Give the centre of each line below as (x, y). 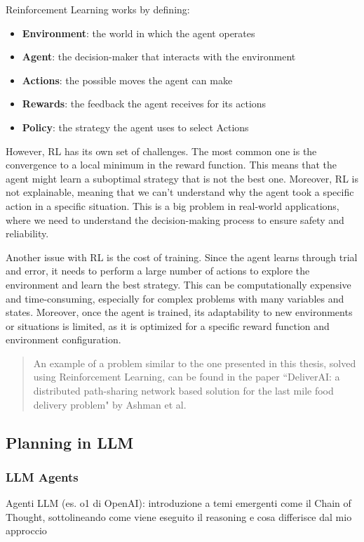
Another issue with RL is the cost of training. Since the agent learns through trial (182, 257)
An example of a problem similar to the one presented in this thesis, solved (195, 363)
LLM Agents (42, 476)
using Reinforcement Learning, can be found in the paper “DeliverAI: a (187, 377)
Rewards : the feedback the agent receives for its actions (144, 104)
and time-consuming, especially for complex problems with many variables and (175, 298)
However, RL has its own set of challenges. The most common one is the (161, 151)
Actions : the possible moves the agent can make (127, 80)
